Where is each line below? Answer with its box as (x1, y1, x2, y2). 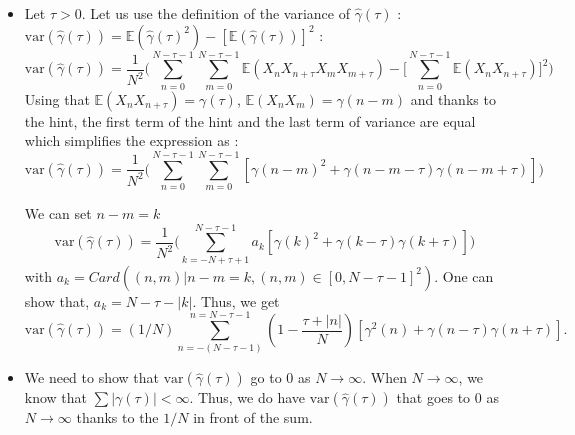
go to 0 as (250, 367, 311, 388)
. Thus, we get (192, 290, 280, 311)
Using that (24, 88, 90, 109)
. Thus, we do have (189, 387, 306, 408)
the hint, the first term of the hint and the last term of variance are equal (24, 110, 476, 131)
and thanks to (410, 88, 496, 109)
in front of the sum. (193, 407, 313, 428)
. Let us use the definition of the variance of (81, 3, 350, 23)
